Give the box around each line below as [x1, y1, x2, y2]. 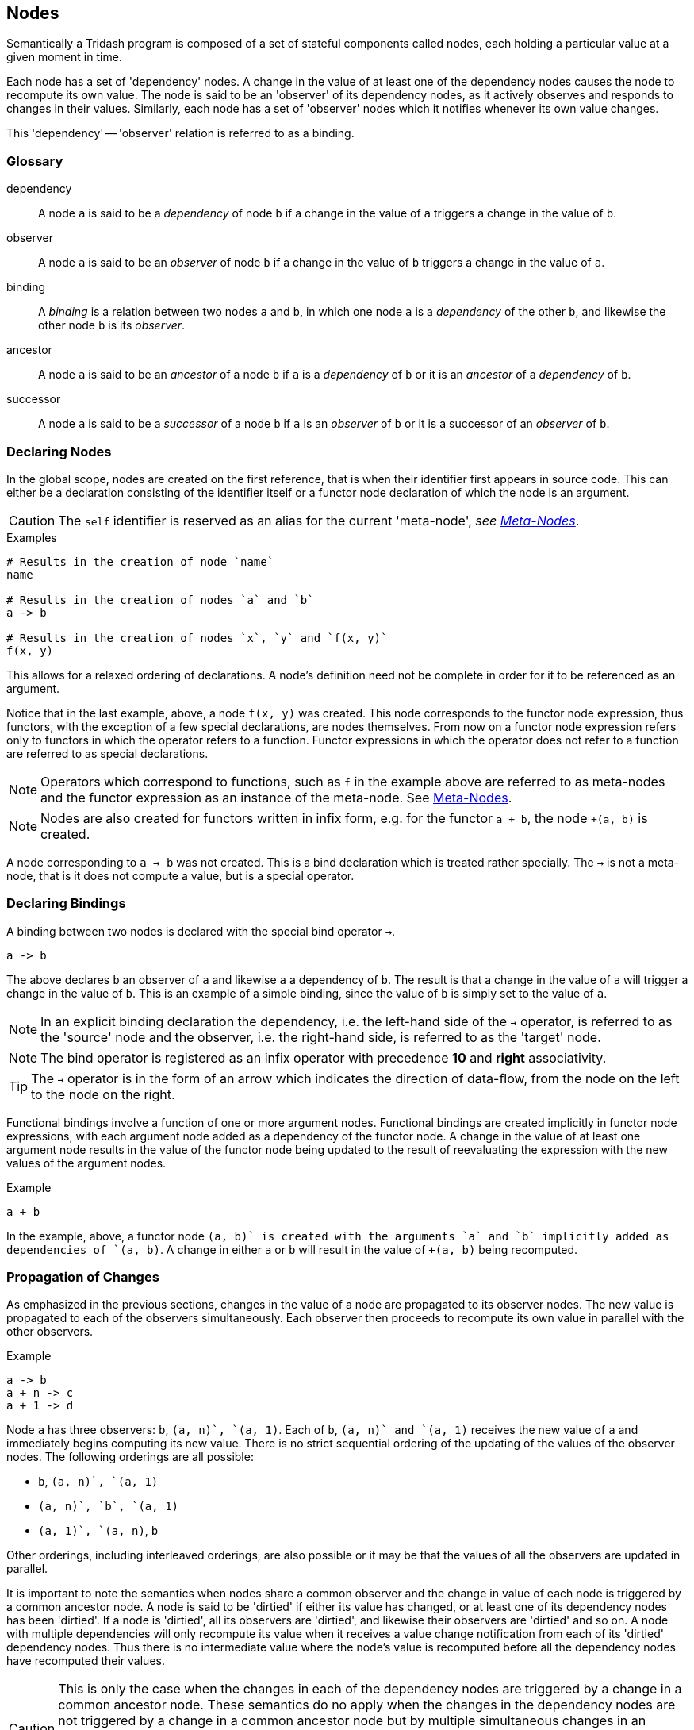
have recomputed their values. [6, 1654, 165, 1668]
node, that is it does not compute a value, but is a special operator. [6, 868, 355, 882]
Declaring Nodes [6, 443, 112, 459]
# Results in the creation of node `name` [6, 555, 274, 568]
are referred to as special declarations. [6, 746, 209, 760]
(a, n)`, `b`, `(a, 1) [38, 1500, 179, 1513]
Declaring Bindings [6, 895, 126, 912]
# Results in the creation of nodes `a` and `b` [6, 593, 314, 606]
